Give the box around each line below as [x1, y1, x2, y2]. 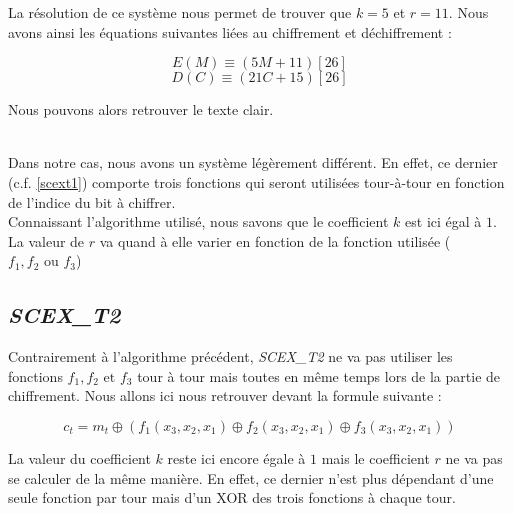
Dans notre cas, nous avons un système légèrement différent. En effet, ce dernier [8, 152, 498, 173]
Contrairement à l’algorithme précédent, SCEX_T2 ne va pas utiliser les [8, 346, 453, 367]
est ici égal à [405, 211, 482, 232]
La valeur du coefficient [8, 447, 151, 468]
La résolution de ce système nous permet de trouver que [8, 2, 352, 22]
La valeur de [8, 230, 85, 251]
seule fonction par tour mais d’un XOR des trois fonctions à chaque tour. [8, 487, 456, 508]
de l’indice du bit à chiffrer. [8, 191, 176, 212]
